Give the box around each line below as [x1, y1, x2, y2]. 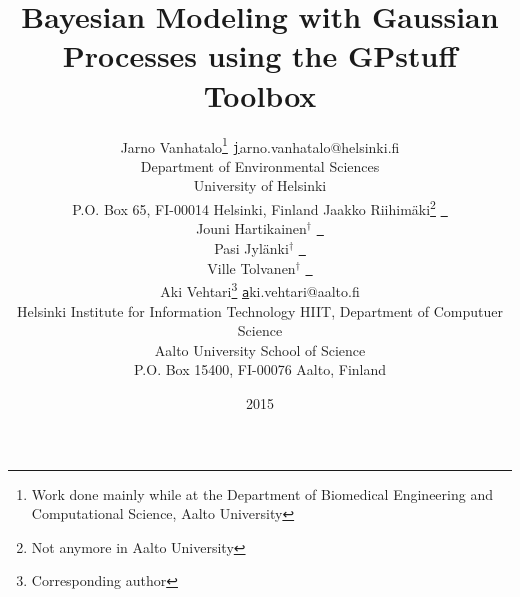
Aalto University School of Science [154, 339, 366, 360]
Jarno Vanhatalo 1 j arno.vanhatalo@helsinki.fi [120, 133, 400, 157]
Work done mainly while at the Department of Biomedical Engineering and [31, 483, 493, 504]
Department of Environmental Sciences [140, 155, 380, 176]
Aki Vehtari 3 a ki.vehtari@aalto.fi [160, 278, 360, 301]
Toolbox [203, 74, 317, 115]
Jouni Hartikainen [196, 218, 307, 239]
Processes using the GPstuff [62, 35, 458, 76]
